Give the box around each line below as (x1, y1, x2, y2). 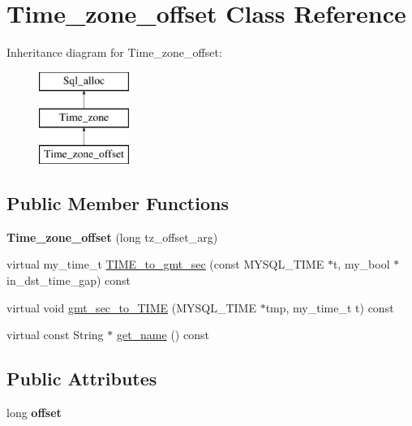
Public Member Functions (6, 191, 229, 216)
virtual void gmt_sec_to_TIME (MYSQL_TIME (6, 299, 256, 316)
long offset (6, 404, 62, 421)
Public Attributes (6, 366, 157, 391)
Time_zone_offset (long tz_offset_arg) (6, 228, 218, 245)
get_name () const (116, 326, 209, 343)
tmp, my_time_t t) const (265, 299, 394, 316)
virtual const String (6, 326, 104, 343)
